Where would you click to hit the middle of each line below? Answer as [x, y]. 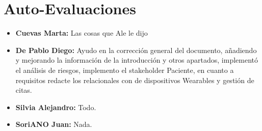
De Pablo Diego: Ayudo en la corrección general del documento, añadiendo [136, 50]
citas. [24, 90]
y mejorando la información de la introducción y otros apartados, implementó [137, 60]
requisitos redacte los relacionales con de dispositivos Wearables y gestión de [135, 80]
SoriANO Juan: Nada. [54, 124]
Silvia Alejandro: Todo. [56, 107]
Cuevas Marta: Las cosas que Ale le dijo [82, 33]
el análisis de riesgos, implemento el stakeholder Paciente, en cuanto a [125, 70]
